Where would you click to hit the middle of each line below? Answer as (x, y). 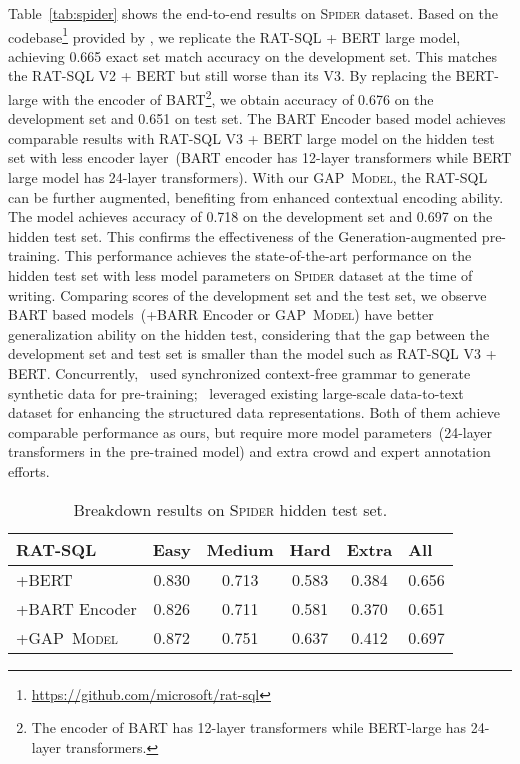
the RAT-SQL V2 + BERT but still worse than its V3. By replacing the (229, 75)
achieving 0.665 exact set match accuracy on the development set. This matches (253, 55)
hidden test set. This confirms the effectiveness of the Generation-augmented (243, 235)
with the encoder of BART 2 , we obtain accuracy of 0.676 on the (238, 97)
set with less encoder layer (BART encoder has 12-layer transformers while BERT (260, 157)
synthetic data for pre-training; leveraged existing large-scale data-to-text (236, 392)
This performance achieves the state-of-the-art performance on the (268, 255)
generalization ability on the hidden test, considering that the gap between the (249, 333)
